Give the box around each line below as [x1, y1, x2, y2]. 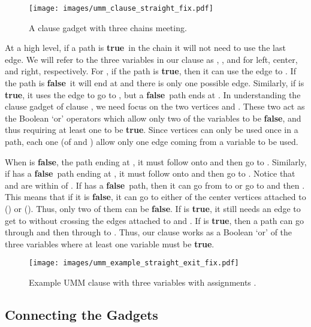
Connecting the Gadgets [5, 305, 158, 323]
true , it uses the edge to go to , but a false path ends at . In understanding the [5, 88, 301, 101]
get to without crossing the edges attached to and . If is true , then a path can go [5, 214, 304, 226]
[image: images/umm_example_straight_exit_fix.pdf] [29, 259, 239, 268]
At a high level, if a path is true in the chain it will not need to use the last [5, 41, 286, 54]
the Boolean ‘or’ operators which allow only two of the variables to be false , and [5, 111, 301, 124]
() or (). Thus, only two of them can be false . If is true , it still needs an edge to [5, 202, 301, 214]
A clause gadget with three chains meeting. [29, 21, 187, 34]
